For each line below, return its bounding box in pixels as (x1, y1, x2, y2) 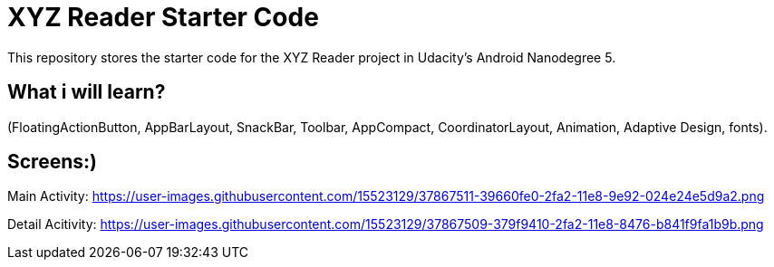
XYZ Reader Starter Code (7, 2, 319, 33)
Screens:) (7, 150, 97, 174)
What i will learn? (7, 81, 166, 104)
